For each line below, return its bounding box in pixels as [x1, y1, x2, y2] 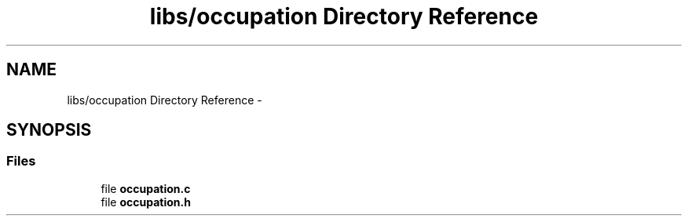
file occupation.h [101, 195, 191, 209]
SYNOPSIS [6, 120, 92, 140]
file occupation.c [101, 181, 191, 195]
